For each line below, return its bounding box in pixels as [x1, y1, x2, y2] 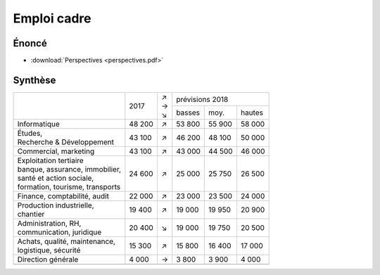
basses [176, 108, 201, 117]
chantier [17, 209, 45, 219]
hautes [240, 108, 264, 117]
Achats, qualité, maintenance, [17, 236, 116, 246]
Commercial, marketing [17, 146, 95, 156]
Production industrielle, [17, 200, 94, 210]
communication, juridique [17, 227, 102, 237]
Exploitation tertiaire [17, 155, 84, 165]
